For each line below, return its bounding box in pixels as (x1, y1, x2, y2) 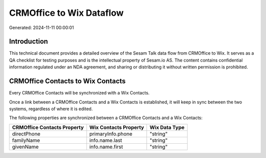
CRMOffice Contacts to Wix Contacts (9, 77, 126, 86)
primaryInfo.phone (89, 130, 133, 137)
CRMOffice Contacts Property (12, 124, 84, 130)
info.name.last (89, 137, 123, 144)
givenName (12, 143, 39, 150)
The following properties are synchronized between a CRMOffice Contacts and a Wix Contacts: (9, 115, 203, 121)
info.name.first (89, 143, 123, 150)
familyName (12, 137, 40, 144)
